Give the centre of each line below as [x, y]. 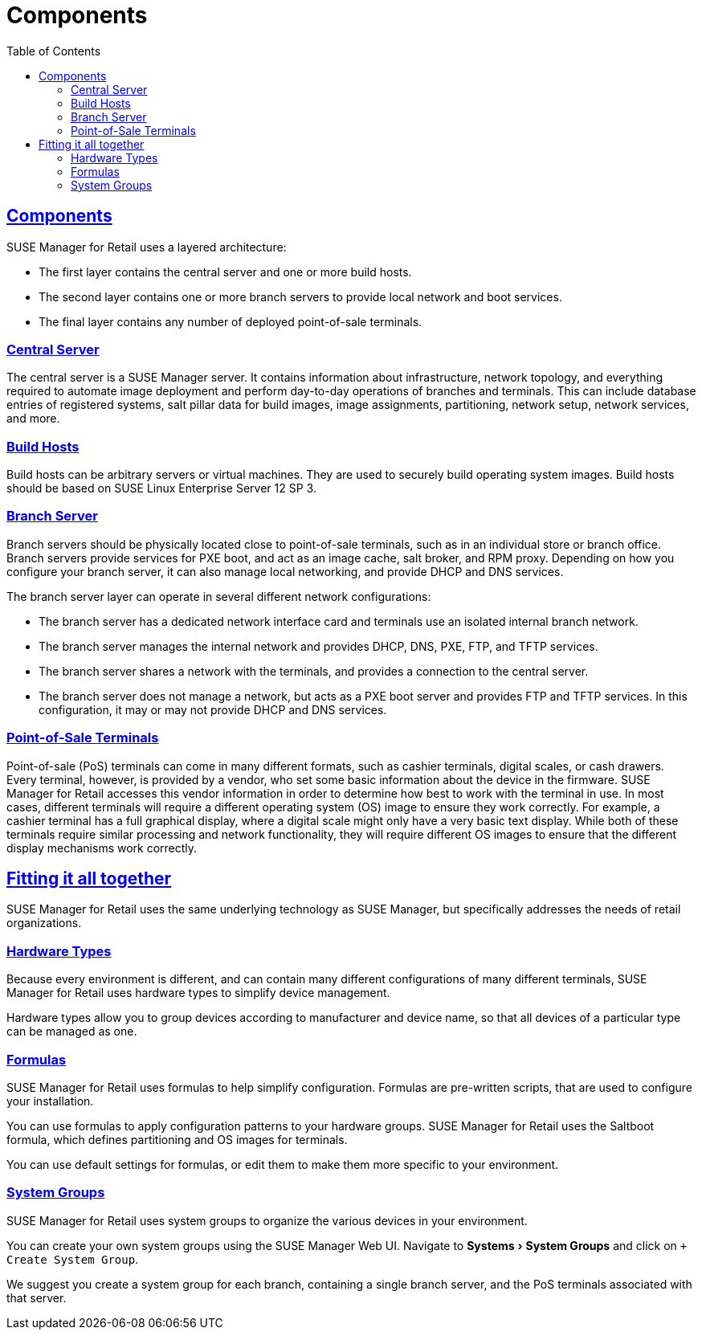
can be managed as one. [72, 1032]
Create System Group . [73, 1259]
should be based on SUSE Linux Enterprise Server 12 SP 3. [161, 488]
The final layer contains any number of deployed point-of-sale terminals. [231, 321]
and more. [33, 419]
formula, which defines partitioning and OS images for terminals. [177, 1139]
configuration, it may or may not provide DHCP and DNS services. [213, 709]
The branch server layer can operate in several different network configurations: [219, 596]
